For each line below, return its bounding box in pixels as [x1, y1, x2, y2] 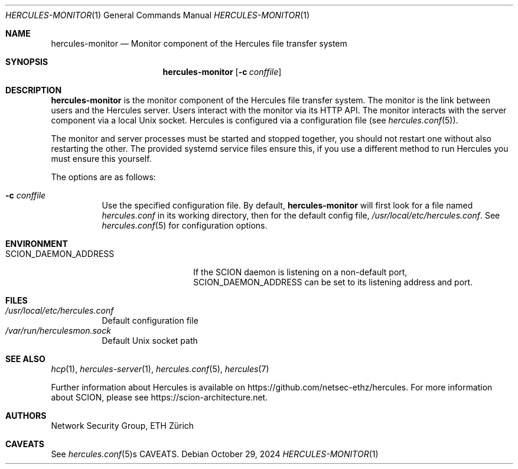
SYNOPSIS [5, 57, 48, 67]
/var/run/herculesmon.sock [5, 325, 111, 336]
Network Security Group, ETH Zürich [51, 421, 194, 431]
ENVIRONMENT [5, 239, 68, 249]
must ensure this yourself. [51, 154, 152, 164]
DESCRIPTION [5, 85, 62, 95]
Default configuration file [102, 315, 198, 325]
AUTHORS [5, 411, 47, 421]
